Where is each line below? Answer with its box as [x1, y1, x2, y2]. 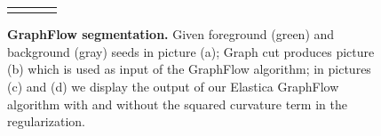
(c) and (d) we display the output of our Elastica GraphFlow [7, 77, 339, 96]
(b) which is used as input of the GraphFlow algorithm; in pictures [7, 60, 371, 78]
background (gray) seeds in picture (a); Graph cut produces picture [7, 42, 375, 60]
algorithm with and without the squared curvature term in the [7, 94, 347, 113]
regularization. [7, 112, 85, 131]
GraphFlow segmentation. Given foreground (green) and [7, 25, 335, 44]
